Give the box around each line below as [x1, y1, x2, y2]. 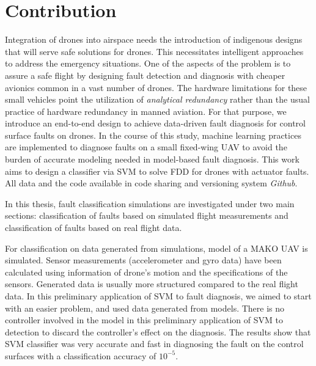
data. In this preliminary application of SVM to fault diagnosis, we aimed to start [5, 290, 312, 302]
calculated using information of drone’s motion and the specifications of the [5, 265, 288, 278]
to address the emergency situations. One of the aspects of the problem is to [5, 57, 291, 70]
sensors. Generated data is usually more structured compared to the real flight [5, 277, 298, 290]
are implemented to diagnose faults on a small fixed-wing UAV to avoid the [5, 141, 287, 153]
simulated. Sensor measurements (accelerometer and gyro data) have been [5, 254, 282, 266]
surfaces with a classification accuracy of [5, 349, 156, 362]
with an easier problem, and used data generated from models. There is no [5, 301, 285, 314]
